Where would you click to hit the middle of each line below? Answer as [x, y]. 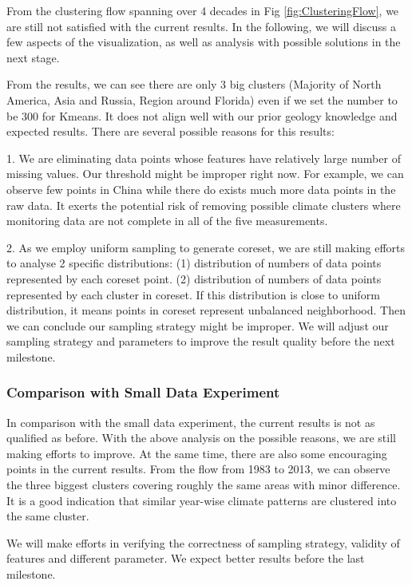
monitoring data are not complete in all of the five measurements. [167, 221]
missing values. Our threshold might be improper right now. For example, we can [205, 174]
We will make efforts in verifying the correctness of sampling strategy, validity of [203, 542]
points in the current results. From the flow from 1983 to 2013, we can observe [198, 469]
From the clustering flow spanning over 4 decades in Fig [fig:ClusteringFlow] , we [203, 10]
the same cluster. [48, 516]
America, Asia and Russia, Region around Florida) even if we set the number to [202, 99]
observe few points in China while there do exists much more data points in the [201, 189]
